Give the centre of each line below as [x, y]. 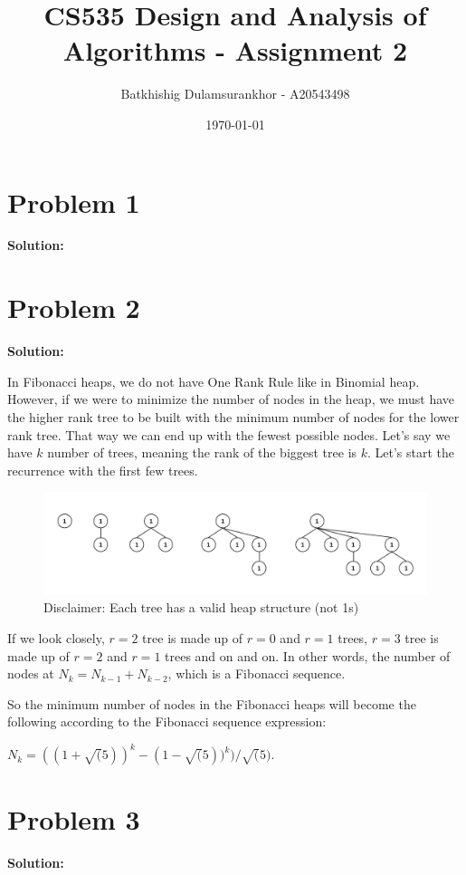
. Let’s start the [411, 452]
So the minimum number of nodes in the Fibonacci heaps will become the [212, 703]
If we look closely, [56, 637]
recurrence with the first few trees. [103, 470]
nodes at [31, 673]
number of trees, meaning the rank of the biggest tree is [202, 452]
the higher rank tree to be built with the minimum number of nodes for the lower [233, 416]
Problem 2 [74, 308]
